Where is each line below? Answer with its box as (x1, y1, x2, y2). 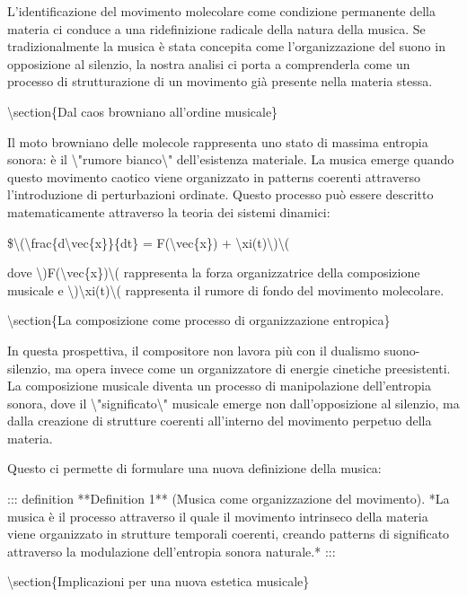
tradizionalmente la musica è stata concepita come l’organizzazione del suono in (7, 37, 445, 56)
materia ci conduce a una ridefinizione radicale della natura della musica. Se (7, 19, 426, 38)
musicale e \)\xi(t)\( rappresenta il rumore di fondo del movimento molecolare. (7, 280, 445, 299)
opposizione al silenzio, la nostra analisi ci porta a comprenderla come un (7, 54, 410, 73)
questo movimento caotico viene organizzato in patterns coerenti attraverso (7, 167, 421, 186)
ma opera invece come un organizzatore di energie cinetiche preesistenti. (54, 358, 451, 377)
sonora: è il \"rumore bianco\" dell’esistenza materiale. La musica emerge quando (7, 150, 454, 169)
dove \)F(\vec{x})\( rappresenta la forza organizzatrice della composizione (7, 263, 420, 282)
